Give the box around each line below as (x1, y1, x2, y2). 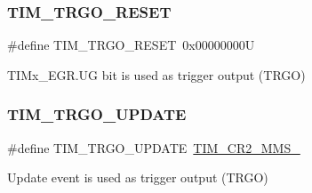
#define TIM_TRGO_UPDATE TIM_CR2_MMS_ (7, 138, 300, 157)
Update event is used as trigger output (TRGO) (7, 168, 268, 187)
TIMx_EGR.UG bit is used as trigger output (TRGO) (7, 65, 306, 84)
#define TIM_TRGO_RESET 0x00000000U (7, 36, 255, 54)
